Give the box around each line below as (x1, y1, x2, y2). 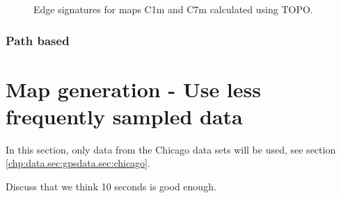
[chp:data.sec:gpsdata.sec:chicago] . (6, 156, 150, 170)
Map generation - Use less (6, 74, 261, 103)
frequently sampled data (6, 101, 243, 130)
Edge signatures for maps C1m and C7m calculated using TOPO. (33, 2, 313, 16)
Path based (6, 31, 70, 49)
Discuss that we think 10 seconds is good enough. (6, 179, 216, 193)
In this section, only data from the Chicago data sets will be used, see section (6, 142, 336, 156)
